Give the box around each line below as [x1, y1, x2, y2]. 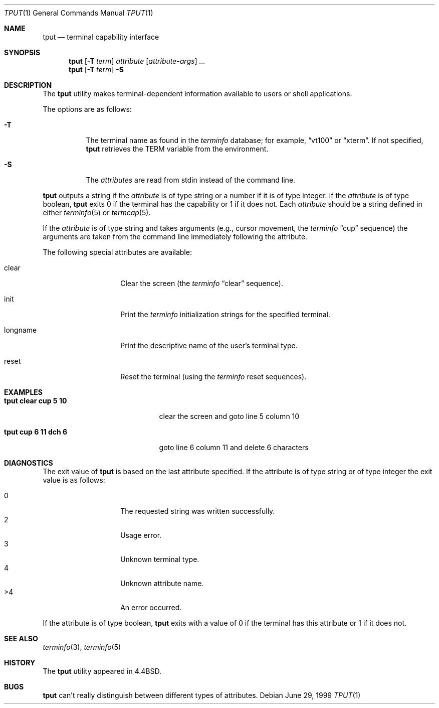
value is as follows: [43, 476, 105, 484]
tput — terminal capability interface [43, 33, 159, 41]
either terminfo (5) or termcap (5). [43, 208, 151, 217]
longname [4, 326, 37, 334]
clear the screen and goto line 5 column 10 [159, 412, 300, 420]
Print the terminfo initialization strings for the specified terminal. [120, 310, 330, 319]
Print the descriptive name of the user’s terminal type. [120, 341, 298, 350]
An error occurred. [120, 603, 182, 612]
